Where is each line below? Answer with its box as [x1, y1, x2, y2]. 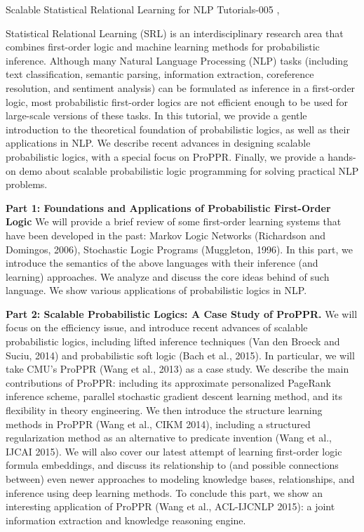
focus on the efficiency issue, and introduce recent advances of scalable [6, 320, 308, 335]
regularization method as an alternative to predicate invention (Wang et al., [6, 430, 332, 445]
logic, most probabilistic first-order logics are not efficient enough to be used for [6, 94, 348, 109]
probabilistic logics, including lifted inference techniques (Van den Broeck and [6, 334, 340, 349]
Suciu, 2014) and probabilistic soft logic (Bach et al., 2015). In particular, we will [6, 347, 355, 362]
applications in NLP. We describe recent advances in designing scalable [6, 135, 311, 150]
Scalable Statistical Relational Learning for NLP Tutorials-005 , [6, 2, 280, 16]
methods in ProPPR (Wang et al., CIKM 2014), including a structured [6, 416, 311, 431]
